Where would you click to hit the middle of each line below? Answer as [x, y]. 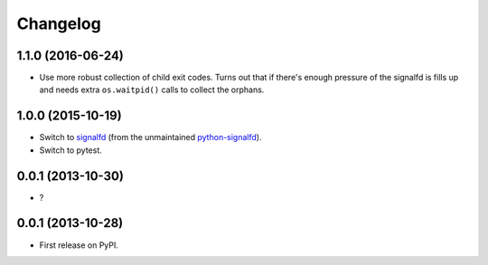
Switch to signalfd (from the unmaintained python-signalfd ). [150, 137]
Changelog [59, 24]
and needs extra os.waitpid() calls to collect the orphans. [152, 90]
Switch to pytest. [71, 150]
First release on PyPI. [79, 245]
